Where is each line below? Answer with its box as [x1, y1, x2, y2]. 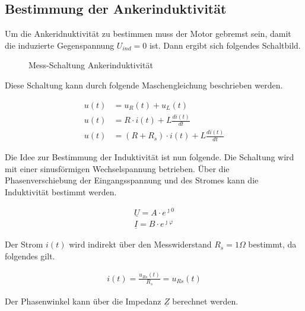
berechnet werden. [172, 294, 239, 307]
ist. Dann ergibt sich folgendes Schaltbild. [149, 39, 301, 51]
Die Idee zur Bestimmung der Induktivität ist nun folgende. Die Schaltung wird [5, 151, 294, 163]
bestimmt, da [248, 238, 297, 250]
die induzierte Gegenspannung [5, 39, 115, 51]
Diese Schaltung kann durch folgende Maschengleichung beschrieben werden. [5, 78, 283, 91]
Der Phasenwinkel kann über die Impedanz [5, 294, 161, 307]
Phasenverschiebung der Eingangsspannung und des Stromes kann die [5, 174, 259, 186]
